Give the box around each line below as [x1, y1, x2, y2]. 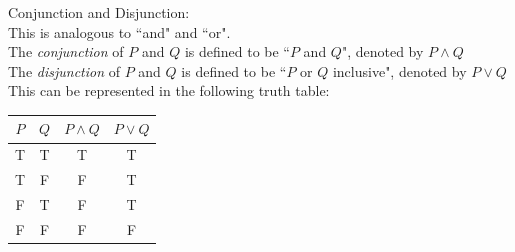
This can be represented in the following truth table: [8, 80, 330, 101]
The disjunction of [8, 60, 121, 81]
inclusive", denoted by [332, 60, 467, 81]
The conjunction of [8, 41, 124, 62]
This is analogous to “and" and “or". [8, 21, 231, 42]
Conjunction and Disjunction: [8, 2, 190, 22]
